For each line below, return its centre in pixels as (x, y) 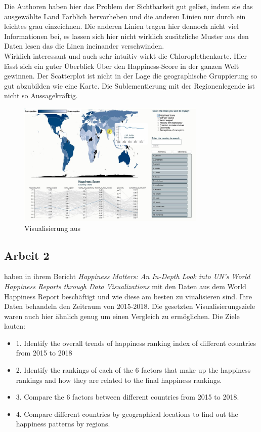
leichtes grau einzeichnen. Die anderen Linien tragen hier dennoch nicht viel (121, 26)
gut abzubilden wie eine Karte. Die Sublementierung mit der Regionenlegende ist (130, 85)
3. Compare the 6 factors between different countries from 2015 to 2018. (127, 397)
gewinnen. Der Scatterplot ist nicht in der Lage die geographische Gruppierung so (131, 76)
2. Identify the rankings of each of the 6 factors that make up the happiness (133, 370)
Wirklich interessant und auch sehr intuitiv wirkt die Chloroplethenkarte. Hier (126, 55)
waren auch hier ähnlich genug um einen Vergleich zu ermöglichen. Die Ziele (122, 316)
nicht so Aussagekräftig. (41, 95)
